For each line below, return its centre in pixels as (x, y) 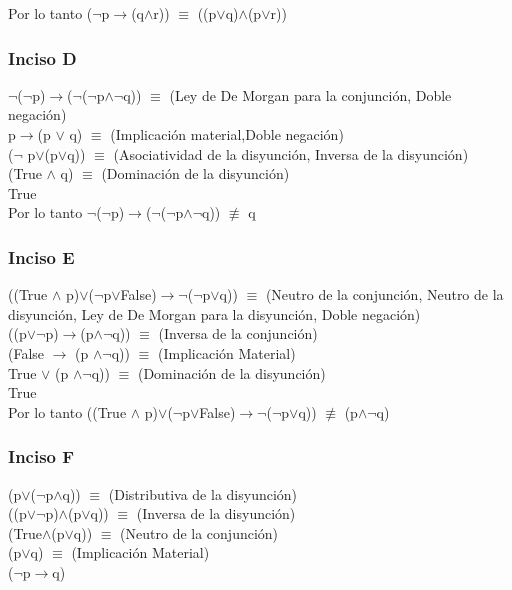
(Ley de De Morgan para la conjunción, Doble (310, 94)
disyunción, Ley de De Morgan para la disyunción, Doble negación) (214, 313)
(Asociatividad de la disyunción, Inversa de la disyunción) (291, 153)
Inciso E (41, 256)
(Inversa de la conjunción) (238, 333)
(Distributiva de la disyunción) (203, 493)
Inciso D (42, 57)
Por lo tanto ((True (67, 411)
